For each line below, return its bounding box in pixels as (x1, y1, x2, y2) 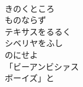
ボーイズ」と (5, 72, 55, 84)
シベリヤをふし (5, 37, 63, 49)
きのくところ (5, 2, 55, 14)
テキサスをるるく (5, 25, 71, 37)
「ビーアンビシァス (5, 60, 79, 72)
